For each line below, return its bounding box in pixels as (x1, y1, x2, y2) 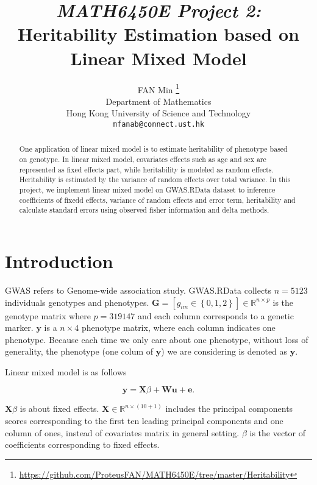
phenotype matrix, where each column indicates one (81, 321, 276, 334)
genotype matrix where (5, 309, 91, 322)
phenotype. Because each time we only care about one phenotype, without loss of (5, 333, 308, 345)
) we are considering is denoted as (161, 345, 288, 358)
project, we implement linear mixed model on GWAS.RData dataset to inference (19, 185, 276, 195)
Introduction (5, 248, 113, 273)
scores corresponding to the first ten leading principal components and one (5, 414, 283, 427)
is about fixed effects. (20, 402, 99, 415)
